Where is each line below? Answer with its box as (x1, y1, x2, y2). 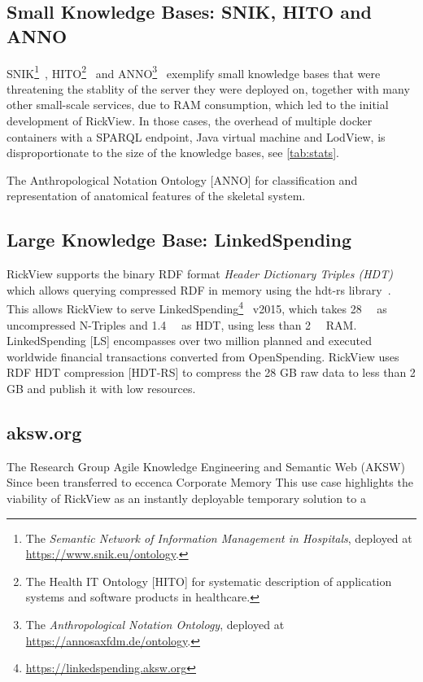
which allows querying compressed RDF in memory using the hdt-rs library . (7, 281, 391, 298)
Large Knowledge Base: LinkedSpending (7, 227, 352, 252)
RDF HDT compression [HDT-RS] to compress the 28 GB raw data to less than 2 (7, 364, 416, 381)
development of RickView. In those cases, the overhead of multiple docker (7, 112, 373, 129)
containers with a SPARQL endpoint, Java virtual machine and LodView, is (7, 128, 386, 145)
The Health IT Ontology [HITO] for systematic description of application (25, 572, 392, 589)
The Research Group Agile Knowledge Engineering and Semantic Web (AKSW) (7, 457, 405, 474)
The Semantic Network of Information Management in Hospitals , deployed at (25, 529, 412, 546)
